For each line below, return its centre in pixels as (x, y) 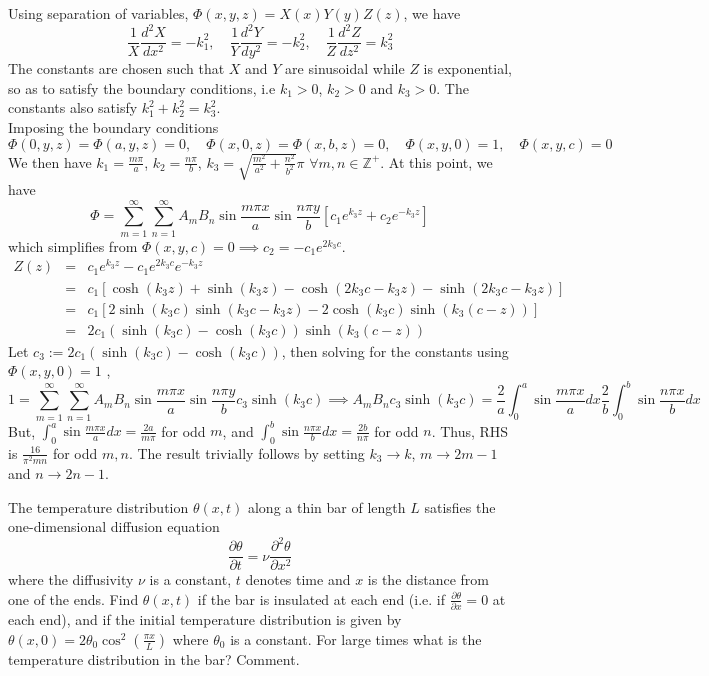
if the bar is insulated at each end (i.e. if (321, 598)
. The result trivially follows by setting (246, 452)
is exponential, (467, 68)
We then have (50, 161)
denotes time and (298, 579)
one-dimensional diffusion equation (114, 526)
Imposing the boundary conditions (113, 126)
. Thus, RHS (470, 430)
